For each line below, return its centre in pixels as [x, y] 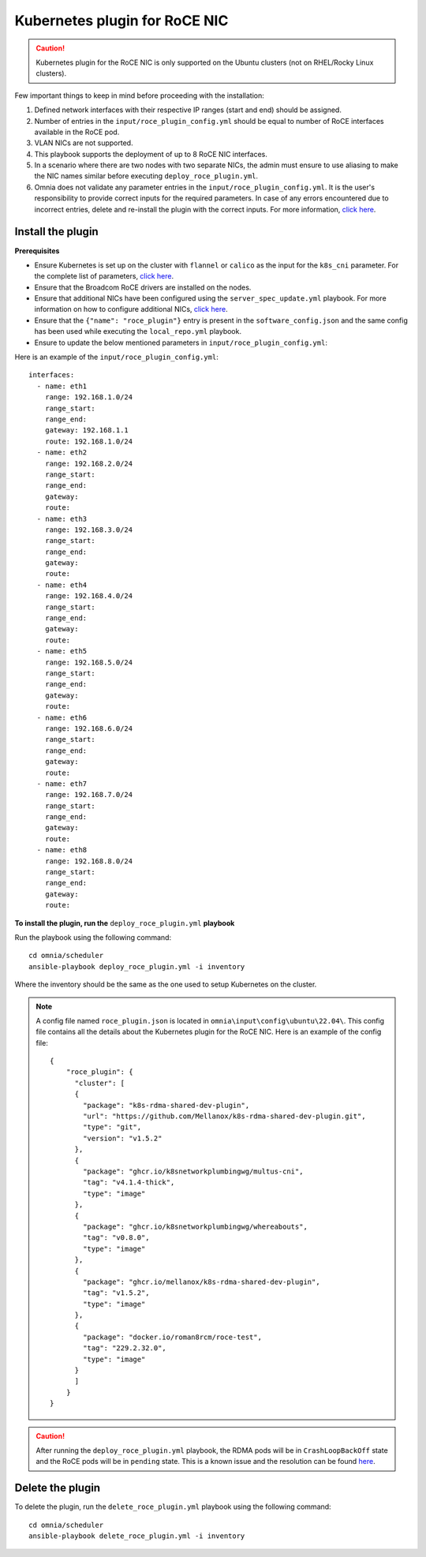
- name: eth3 [62, 518]
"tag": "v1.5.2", [116, 1293]
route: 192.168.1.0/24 [89, 441]
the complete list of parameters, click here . [104, 276]
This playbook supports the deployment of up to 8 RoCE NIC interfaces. [151, 154]
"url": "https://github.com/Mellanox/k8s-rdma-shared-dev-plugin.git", [224, 1116]
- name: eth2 [62, 453]
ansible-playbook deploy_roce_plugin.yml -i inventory [137, 966]
